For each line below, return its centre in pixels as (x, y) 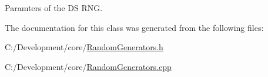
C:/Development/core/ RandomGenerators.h (84, 47)
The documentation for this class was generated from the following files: (134, 27)
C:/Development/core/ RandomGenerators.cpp (88, 66)
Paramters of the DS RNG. (54, 8)
